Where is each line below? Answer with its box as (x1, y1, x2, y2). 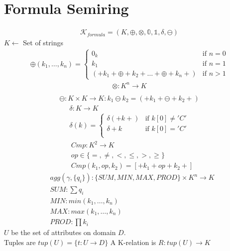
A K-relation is (110, 237, 156, 247)
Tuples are (4, 237, 36, 247)
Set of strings (23, 37, 63, 48)
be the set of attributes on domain (11, 227, 116, 238)
